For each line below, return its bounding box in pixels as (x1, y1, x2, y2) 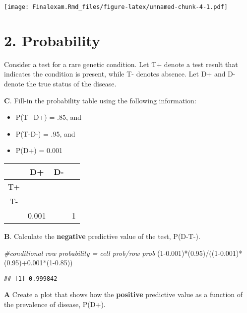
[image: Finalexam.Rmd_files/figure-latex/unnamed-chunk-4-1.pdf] (4, 3, 228, 10)
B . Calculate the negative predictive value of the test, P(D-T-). (4, 231, 200, 241)
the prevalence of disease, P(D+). (4, 299, 106, 309)
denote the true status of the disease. (4, 78, 117, 88)
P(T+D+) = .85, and (15, 112, 82, 122)
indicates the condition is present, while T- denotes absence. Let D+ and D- (4, 69, 236, 79)
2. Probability (4, 30, 100, 50)
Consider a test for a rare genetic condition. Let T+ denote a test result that (4, 59, 238, 69)
